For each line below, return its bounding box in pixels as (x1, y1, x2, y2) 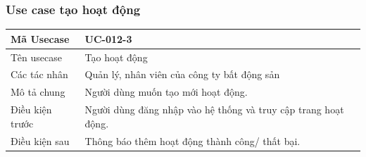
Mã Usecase (11, 31, 70, 46)
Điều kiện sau (11, 133, 70, 148)
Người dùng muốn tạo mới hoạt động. (84, 84, 248, 99)
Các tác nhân (11, 67, 68, 82)
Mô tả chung (11, 84, 65, 99)
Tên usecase (11, 49, 62, 64)
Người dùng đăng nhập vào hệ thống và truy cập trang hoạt (84, 102, 344, 117)
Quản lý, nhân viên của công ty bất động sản (84, 67, 280, 82)
